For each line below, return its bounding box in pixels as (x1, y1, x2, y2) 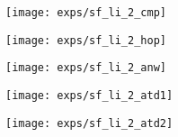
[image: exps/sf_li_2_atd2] (5, 116, 174, 130)
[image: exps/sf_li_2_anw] (5, 61, 166, 75)
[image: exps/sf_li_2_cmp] (5, 6, 166, 19)
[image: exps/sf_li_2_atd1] (5, 88, 174, 102)
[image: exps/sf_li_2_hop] (5, 33, 166, 47)
